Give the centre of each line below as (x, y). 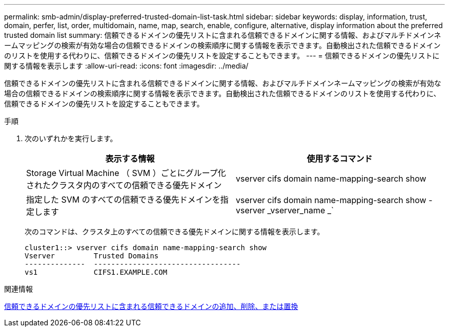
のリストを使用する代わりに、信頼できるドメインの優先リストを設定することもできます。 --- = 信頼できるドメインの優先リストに (222, 56)
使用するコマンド (340, 159)
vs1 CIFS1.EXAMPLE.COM (96, 272)
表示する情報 (130, 159)
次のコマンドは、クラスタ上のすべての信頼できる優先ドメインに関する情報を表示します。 (175, 231)
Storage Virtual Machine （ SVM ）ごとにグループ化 (126, 173)
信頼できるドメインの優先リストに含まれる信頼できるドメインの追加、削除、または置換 (151, 306)
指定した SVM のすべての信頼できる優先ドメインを (123, 200)
